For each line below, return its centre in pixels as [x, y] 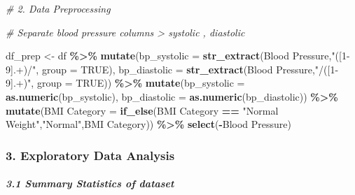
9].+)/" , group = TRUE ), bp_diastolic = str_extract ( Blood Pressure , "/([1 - [172, 69]
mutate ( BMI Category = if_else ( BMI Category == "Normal [142, 110]
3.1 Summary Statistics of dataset [90, 183]
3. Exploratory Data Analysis [90, 155]
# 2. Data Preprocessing [58, 8]
